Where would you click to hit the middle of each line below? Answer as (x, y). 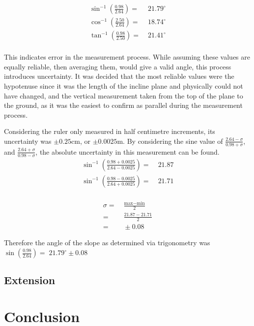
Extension (30, 280)
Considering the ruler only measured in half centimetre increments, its (110, 131)
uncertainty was (28, 141)
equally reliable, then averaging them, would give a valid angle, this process (118, 66)
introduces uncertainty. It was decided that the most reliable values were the (119, 76)
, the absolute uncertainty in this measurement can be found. (127, 151)
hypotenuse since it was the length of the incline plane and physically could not (124, 85)
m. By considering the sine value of (170, 141)
